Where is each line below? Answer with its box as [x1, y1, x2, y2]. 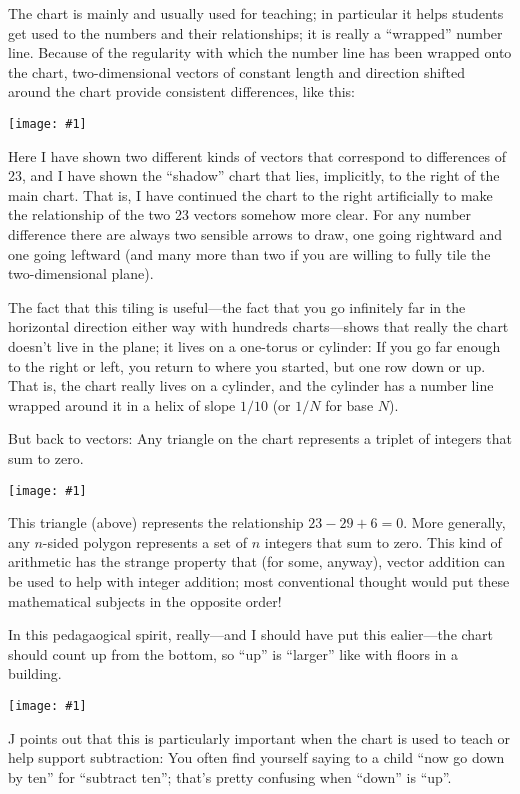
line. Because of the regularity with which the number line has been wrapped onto [8, 42, 512, 63]
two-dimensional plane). [8, 263, 154, 284]
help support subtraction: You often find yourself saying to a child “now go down [8, 747, 505, 768]
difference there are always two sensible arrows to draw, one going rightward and [8, 224, 503, 244]
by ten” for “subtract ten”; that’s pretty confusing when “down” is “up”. [8, 766, 452, 787]
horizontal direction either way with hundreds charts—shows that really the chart [8, 316, 509, 337]
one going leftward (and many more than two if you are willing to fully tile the [8, 243, 491, 264]
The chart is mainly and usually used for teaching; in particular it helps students [8, 3, 504, 23]
